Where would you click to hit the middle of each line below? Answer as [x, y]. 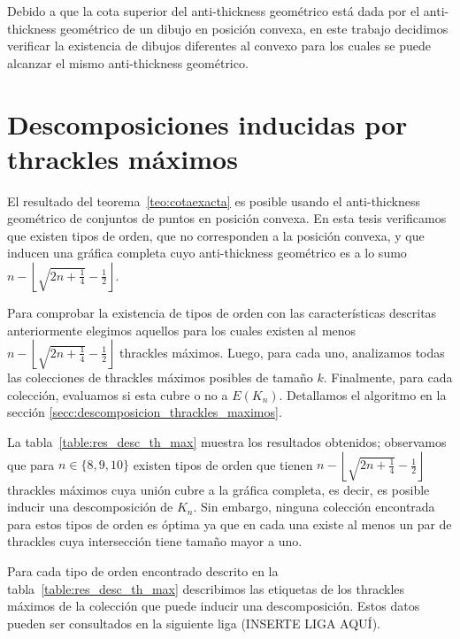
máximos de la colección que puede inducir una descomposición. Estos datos [214, 606]
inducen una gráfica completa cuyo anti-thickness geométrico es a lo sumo [207, 253]
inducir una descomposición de [90, 507]
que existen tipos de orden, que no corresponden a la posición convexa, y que [216, 235]
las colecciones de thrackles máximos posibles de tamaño [160, 377]
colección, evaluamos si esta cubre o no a [118, 394]
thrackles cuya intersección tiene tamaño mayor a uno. [155, 541]
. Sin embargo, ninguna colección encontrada [314, 507]
